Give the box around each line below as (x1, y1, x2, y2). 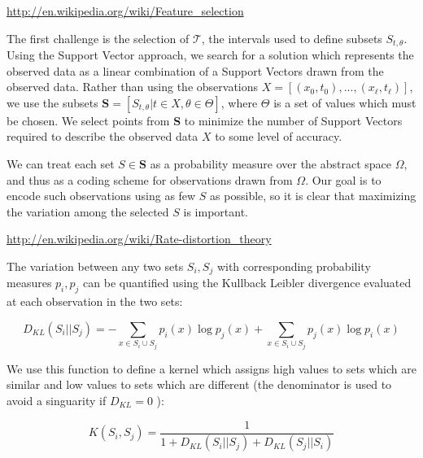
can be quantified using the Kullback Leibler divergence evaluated (83, 274, 412, 291)
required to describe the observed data (7, 128, 198, 145)
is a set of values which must (273, 94, 416, 111)
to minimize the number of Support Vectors (184, 111, 403, 129)
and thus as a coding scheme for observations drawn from (7, 171, 293, 188)
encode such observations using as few (7, 187, 196, 204)
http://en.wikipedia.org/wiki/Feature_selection (7, 2, 244, 19)
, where (220, 94, 258, 111)
